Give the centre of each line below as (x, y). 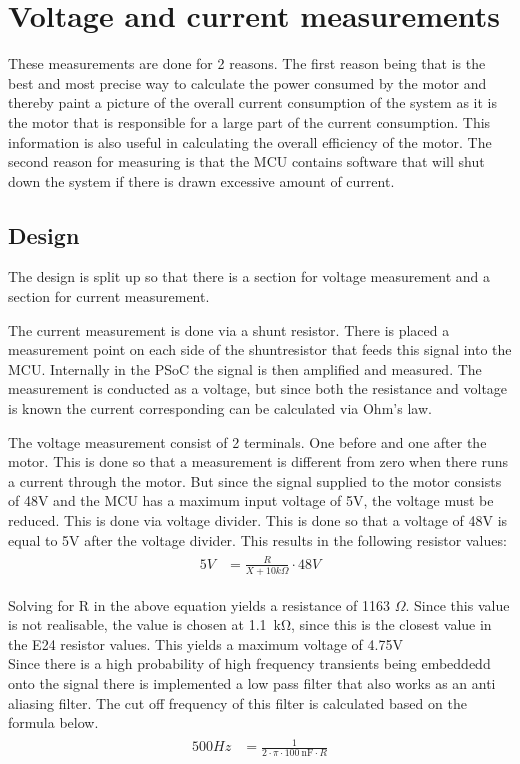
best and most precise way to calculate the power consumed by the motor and (247, 82)
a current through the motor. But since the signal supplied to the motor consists (255, 480)
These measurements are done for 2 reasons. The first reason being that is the (247, 63)
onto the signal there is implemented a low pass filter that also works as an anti (252, 682)
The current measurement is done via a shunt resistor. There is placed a (229, 329)
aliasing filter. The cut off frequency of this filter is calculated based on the (237, 702)
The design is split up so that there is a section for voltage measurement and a (249, 276)
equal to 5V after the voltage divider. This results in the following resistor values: (257, 539)
